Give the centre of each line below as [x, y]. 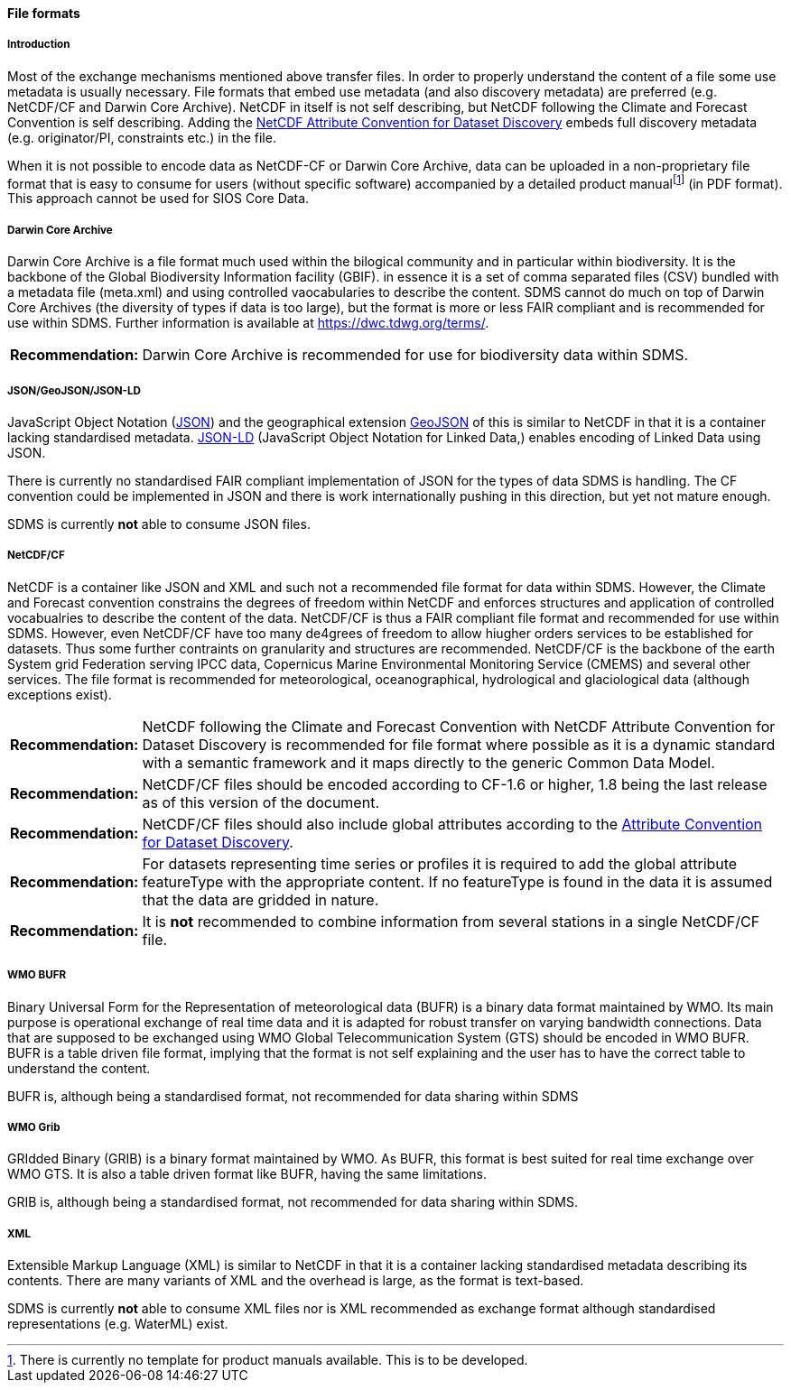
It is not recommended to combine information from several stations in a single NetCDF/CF [451, 921]
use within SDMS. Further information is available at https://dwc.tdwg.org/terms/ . [248, 323]
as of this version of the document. [261, 802]
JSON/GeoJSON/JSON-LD [74, 390]
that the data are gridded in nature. [261, 899]
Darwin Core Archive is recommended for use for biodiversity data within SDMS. [415, 355]
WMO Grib [34, 1127]
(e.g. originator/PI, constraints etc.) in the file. [142, 137]
